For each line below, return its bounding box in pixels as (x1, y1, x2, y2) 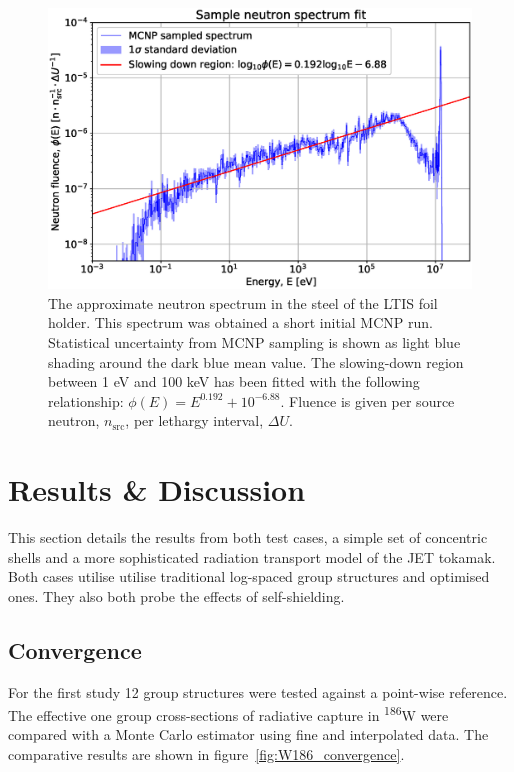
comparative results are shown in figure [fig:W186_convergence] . (8, 744, 405, 765)
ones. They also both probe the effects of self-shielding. (8, 585, 345, 606)
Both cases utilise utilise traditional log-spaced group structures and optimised (8, 566, 490, 587)
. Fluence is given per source (280, 390, 455, 411)
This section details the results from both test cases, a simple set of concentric (8, 527, 488, 548)
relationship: (48, 390, 124, 411)
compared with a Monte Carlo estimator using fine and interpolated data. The (8, 724, 489, 745)
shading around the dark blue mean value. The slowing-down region (48, 351, 464, 372)
